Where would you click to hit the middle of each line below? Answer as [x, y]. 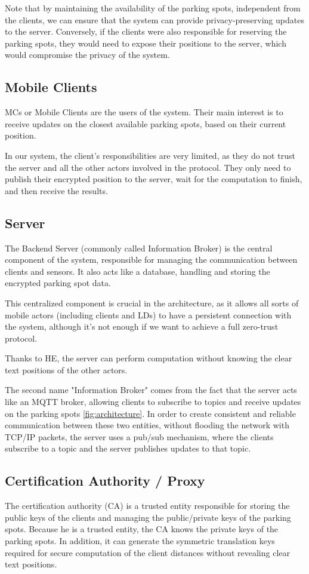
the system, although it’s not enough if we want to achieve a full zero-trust [142, 326]
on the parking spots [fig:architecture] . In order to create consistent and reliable [150, 413]
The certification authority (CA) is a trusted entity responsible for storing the [147, 506]
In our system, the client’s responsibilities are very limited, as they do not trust [150, 155]
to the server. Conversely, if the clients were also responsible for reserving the [146, 31]
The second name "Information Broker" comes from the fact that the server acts [151, 390]
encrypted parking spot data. [58, 283]
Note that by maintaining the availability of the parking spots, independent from [153, 8]
